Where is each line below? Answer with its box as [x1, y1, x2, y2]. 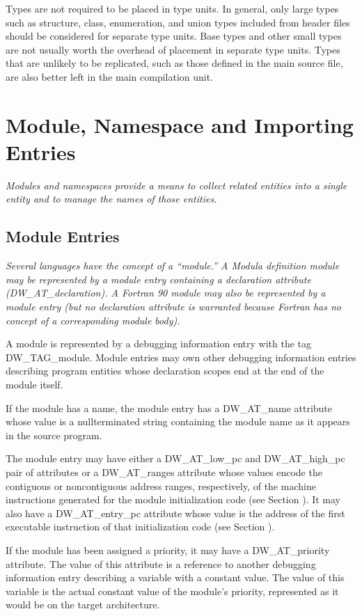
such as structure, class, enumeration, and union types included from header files [6, 15, 350, 29]
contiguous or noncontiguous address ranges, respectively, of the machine [6, 478, 316, 493]
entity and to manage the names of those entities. [6, 191, 217, 206]
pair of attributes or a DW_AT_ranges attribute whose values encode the [6, 464, 322, 479]
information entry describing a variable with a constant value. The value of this [6, 570, 345, 585]
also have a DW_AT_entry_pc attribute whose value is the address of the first [6, 505, 345, 520]
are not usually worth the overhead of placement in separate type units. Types [6, 42, 340, 56]
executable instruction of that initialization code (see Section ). [6, 519, 275, 534]
